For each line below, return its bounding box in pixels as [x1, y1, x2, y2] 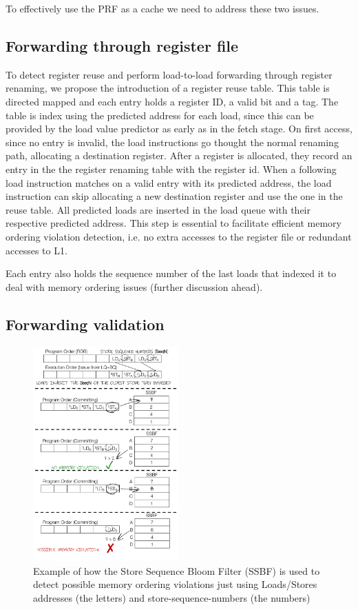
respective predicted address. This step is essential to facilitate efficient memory [6, 216, 341, 230]
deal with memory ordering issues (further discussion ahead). [6, 279, 263, 294]
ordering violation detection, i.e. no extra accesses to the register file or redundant [6, 229, 352, 243]
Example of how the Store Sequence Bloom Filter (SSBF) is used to [33, 563, 320, 578]
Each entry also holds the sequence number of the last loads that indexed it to [6, 266, 337, 281]
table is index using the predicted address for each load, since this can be [6, 108, 314, 122]
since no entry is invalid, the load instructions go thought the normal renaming [6, 134, 339, 149]
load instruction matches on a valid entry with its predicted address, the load [6, 175, 332, 190]
